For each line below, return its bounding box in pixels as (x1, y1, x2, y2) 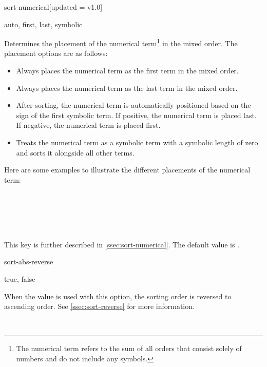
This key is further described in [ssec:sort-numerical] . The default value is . (4, 239, 240, 249)
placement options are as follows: (4, 48, 108, 59)
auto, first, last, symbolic (4, 18, 83, 29)
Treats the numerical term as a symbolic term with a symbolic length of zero (16, 137, 258, 147)
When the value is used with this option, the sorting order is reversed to (4, 291, 232, 301)
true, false (4, 273, 35, 284)
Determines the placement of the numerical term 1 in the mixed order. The (4, 36, 238, 48)
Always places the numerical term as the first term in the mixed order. (16, 65, 239, 76)
